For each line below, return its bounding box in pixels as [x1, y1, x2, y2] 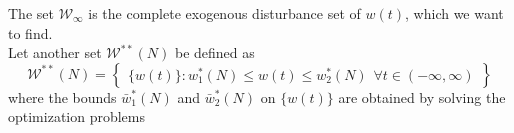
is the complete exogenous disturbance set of [88, 3, 361, 23]
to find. [8, 22, 53, 43]
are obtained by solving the [338, 86, 506, 107]
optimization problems [8, 106, 146, 127]
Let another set [8, 42, 102, 63]
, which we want [405, 3, 504, 23]
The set [8, 3, 54, 23]
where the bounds [8, 86, 117, 107]
